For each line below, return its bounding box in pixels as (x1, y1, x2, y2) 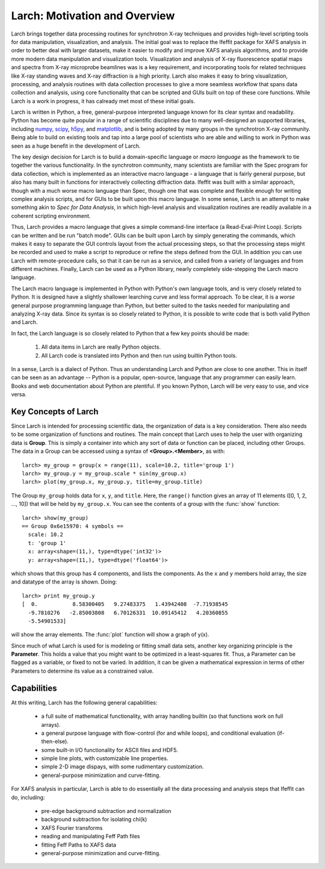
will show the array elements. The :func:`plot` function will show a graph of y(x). (11, 631, 209, 638)
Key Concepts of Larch (11, 406, 99, 417)
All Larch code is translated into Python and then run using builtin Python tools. (41, 352, 237, 359)
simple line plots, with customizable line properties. (41, 755, 169, 762)
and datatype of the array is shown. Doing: (11, 578, 117, 585)
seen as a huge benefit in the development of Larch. (11, 142, 141, 149)
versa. (11, 391, 27, 398)
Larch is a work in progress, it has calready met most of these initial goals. (11, 97, 196, 105)
